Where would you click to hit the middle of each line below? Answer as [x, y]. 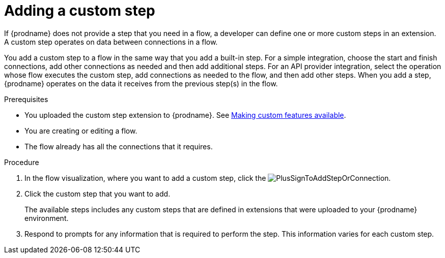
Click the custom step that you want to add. [98, 193]
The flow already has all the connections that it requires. [119, 146]
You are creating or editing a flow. [81, 131]
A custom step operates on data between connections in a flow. [111, 42]
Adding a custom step [80, 11]
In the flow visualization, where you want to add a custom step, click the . [208, 178]
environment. [47, 218]
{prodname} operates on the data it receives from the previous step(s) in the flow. [141, 83]
